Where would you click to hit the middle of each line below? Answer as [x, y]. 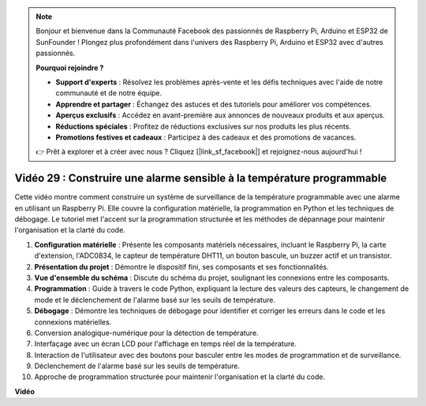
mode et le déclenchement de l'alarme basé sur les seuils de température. [155, 300]
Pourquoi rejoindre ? [70, 68]
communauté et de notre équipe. [109, 93]
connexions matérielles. [73, 322]
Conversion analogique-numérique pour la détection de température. [147, 333]
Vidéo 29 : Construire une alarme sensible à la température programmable [201, 179]
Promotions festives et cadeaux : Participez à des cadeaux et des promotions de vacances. [206, 137]
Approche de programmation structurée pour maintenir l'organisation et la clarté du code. [180, 377]
